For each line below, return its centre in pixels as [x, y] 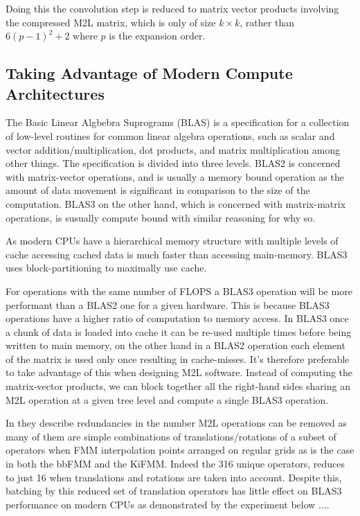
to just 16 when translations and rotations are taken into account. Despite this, [174, 477]
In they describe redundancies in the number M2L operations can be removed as [177, 423]
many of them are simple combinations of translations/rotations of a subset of [171, 436]
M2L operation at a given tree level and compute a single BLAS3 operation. [167, 399]
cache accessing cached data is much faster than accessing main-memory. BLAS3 [177, 254]
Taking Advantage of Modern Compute [149, 73]
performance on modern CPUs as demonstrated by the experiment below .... [168, 504]
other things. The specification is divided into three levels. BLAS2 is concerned [173, 163]
